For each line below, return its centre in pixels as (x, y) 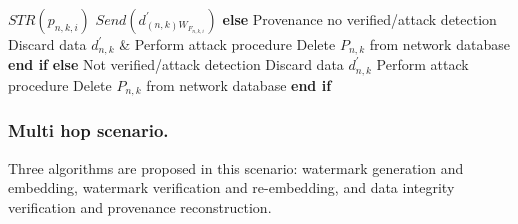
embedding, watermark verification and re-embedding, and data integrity (231, 187)
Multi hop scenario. (88, 130)
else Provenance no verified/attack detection (359, 19)
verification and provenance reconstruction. (140, 206)
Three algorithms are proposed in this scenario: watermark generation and (236, 167)
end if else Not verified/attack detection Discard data (176, 64)
